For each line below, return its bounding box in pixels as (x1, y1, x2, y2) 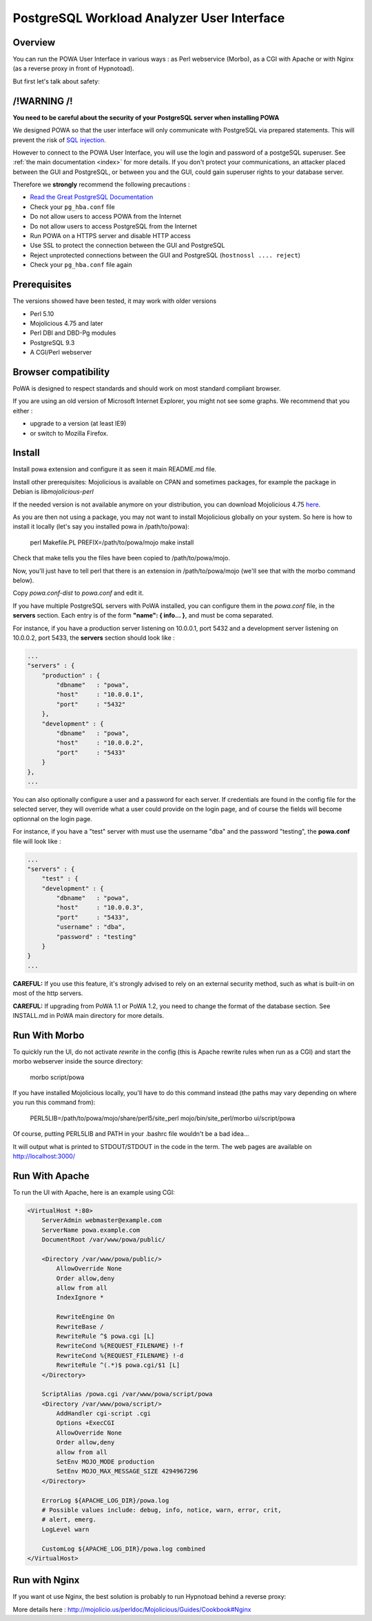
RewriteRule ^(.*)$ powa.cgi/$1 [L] (56, 1362, 180, 1369)
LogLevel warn (41, 1525, 90, 1533)
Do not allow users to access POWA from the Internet (30, 213, 182, 221)
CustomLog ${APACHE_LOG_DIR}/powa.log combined (41, 1544, 206, 1553)
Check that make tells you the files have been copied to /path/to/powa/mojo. (12, 554, 230, 562)
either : (12, 406, 33, 415)
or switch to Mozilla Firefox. (30, 429, 109, 438)
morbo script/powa (30, 1073, 85, 1081)
